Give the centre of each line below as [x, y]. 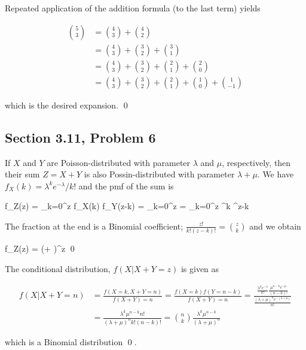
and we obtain [275, 226]
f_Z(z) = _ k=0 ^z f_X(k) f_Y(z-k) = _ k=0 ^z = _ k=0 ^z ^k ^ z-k [127, 206]
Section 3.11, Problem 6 [80, 137]
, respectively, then [256, 162]
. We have [276, 174]
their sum [22, 174]
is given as [200, 268]
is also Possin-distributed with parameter [159, 174]
